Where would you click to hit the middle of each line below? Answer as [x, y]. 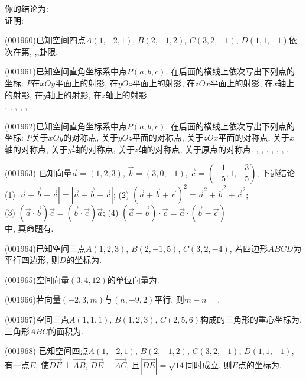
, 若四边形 [249, 248]
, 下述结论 [276, 172]
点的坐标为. [260, 364]
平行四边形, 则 [32, 260]
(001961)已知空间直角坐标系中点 [66, 71]
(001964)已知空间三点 [45, 248]
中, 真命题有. [29, 228]
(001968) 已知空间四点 [47, 351]
